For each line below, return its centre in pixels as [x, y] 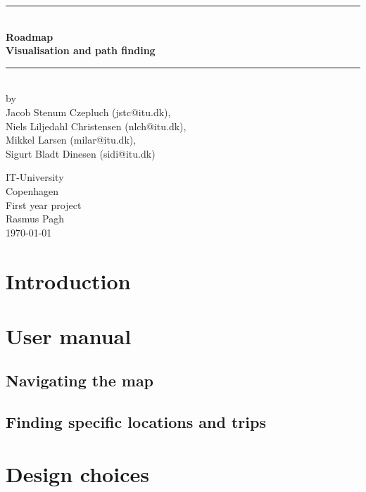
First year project [44, 204]
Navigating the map [80, 380]
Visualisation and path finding [81, 50]
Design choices [77, 473]
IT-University [35, 177]
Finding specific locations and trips [136, 422]
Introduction [68, 280]
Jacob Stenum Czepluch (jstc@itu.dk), [88, 112]
